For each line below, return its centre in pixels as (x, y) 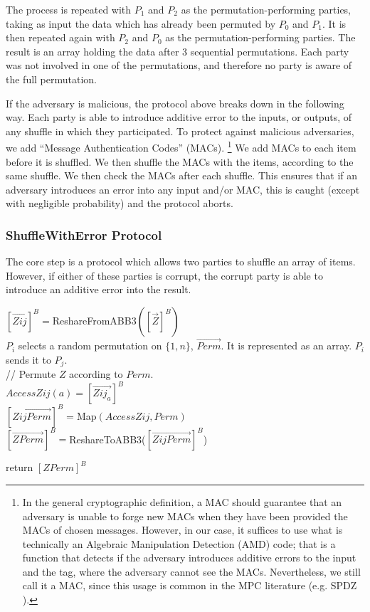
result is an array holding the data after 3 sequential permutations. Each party (178, 51)
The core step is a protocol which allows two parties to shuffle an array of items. (181, 262)
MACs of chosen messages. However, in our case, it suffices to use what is (183, 530)
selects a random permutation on (90, 345)
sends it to (28, 359)
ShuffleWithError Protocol (84, 234)
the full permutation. (52, 79)
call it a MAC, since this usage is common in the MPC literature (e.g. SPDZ (190, 585)
